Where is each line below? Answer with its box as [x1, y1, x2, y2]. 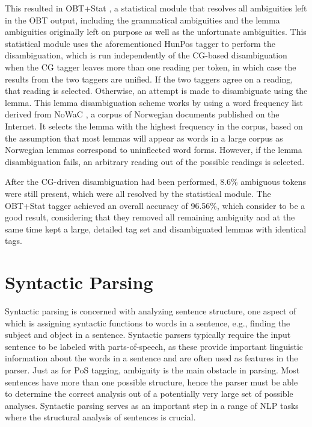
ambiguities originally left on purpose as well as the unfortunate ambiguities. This [5, 25, 307, 38]
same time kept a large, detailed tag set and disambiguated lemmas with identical [5, 222, 307, 235]
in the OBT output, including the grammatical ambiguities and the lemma [5, 13, 280, 26]
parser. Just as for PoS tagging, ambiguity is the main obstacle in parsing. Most [5, 363, 300, 376]
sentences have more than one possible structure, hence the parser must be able [5, 375, 298, 388]
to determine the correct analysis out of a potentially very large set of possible [5, 387, 293, 400]
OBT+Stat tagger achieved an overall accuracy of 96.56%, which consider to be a [5, 199, 305, 211]
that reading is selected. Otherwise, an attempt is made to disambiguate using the [5, 84, 308, 97]
